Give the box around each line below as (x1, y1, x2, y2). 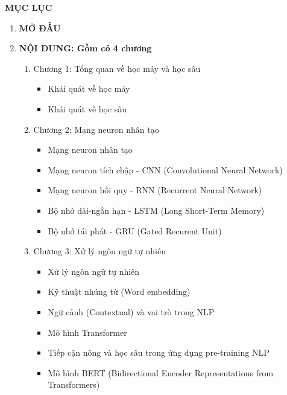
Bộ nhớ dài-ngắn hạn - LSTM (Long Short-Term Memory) (48, 204, 265, 216)
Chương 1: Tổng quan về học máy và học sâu (33, 62, 201, 74)
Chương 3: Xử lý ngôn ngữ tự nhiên (33, 245, 166, 257)
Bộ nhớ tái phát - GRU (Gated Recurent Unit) (48, 224, 222, 237)
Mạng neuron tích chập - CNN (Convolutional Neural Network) (48, 163, 283, 176)
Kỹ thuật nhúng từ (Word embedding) (48, 285, 191, 298)
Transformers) (48, 378, 100, 391)
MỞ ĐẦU (19, 21, 61, 34)
